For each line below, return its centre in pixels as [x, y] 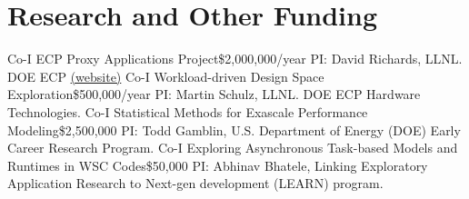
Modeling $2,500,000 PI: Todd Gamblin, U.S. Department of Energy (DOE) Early [234, 129]
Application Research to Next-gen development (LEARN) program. [195, 183]
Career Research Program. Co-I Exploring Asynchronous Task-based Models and [233, 148]
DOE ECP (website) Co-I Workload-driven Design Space [166, 76]
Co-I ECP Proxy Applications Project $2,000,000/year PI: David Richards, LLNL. [235, 59]
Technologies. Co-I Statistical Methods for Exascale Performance [188, 111]
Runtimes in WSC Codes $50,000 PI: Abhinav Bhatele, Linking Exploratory [218, 165]
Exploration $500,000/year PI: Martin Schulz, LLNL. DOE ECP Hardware [214, 94]
